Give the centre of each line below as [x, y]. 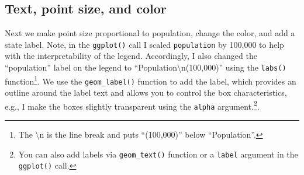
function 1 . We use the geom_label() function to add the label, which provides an [151, 80]
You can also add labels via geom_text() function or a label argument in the [158, 154]
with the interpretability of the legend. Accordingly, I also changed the [131, 56]
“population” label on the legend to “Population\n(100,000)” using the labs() [146, 67]
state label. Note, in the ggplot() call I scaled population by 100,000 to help [144, 44]
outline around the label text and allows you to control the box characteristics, [146, 92]
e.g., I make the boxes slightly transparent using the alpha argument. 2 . [132, 105]
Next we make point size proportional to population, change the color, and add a [150, 33]
